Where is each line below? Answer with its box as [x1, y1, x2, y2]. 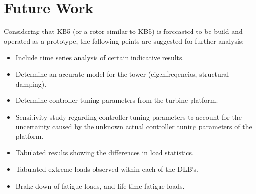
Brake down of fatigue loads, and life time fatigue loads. [15, 180, 185, 191]
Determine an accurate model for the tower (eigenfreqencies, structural [15, 68, 229, 79]
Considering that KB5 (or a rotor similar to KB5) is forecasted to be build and [4, 26, 243, 36]
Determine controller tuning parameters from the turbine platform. [15, 95, 218, 105]
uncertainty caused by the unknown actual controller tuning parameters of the [15, 121, 252, 131]
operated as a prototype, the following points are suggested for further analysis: [4, 35, 244, 46]
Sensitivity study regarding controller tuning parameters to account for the [15, 111, 242, 122]
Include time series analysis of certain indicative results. [15, 52, 184, 63]
